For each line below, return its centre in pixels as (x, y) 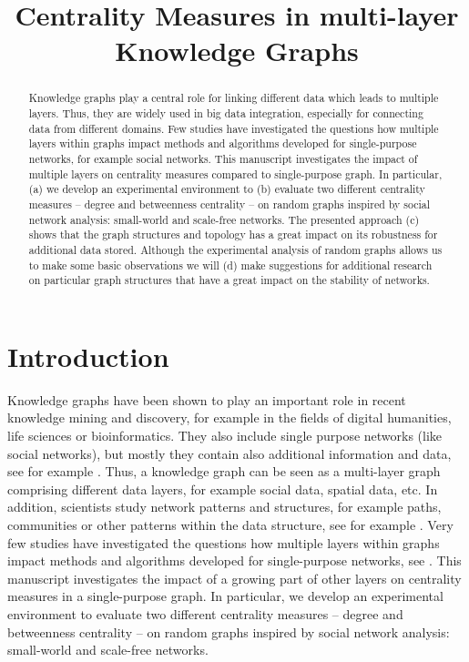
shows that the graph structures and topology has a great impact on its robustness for (233, 234)
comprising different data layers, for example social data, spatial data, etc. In (223, 489)
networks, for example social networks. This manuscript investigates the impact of (223, 158)
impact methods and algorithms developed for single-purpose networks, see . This (234, 560)
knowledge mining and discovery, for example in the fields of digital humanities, (229, 418)
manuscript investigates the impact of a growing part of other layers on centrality (234, 578)
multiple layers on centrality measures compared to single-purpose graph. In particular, (235, 173)
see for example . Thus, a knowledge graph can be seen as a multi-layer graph (224, 471)
